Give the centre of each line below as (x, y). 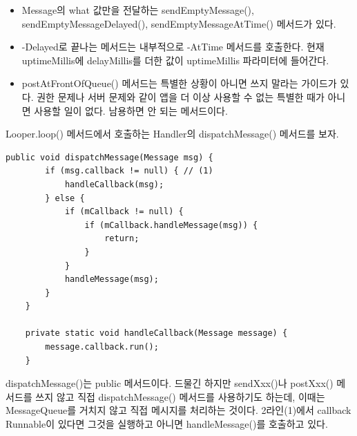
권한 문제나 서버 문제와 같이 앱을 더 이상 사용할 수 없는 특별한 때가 (181, 96)
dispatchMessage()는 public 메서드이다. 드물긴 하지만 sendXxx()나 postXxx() (170, 383)
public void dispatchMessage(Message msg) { (109, 157)
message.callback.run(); (102, 347)
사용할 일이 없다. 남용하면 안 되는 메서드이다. (131, 110)
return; (122, 239)
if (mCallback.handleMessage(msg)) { (171, 225)
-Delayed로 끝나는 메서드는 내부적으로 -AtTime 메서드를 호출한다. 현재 (173, 47)
